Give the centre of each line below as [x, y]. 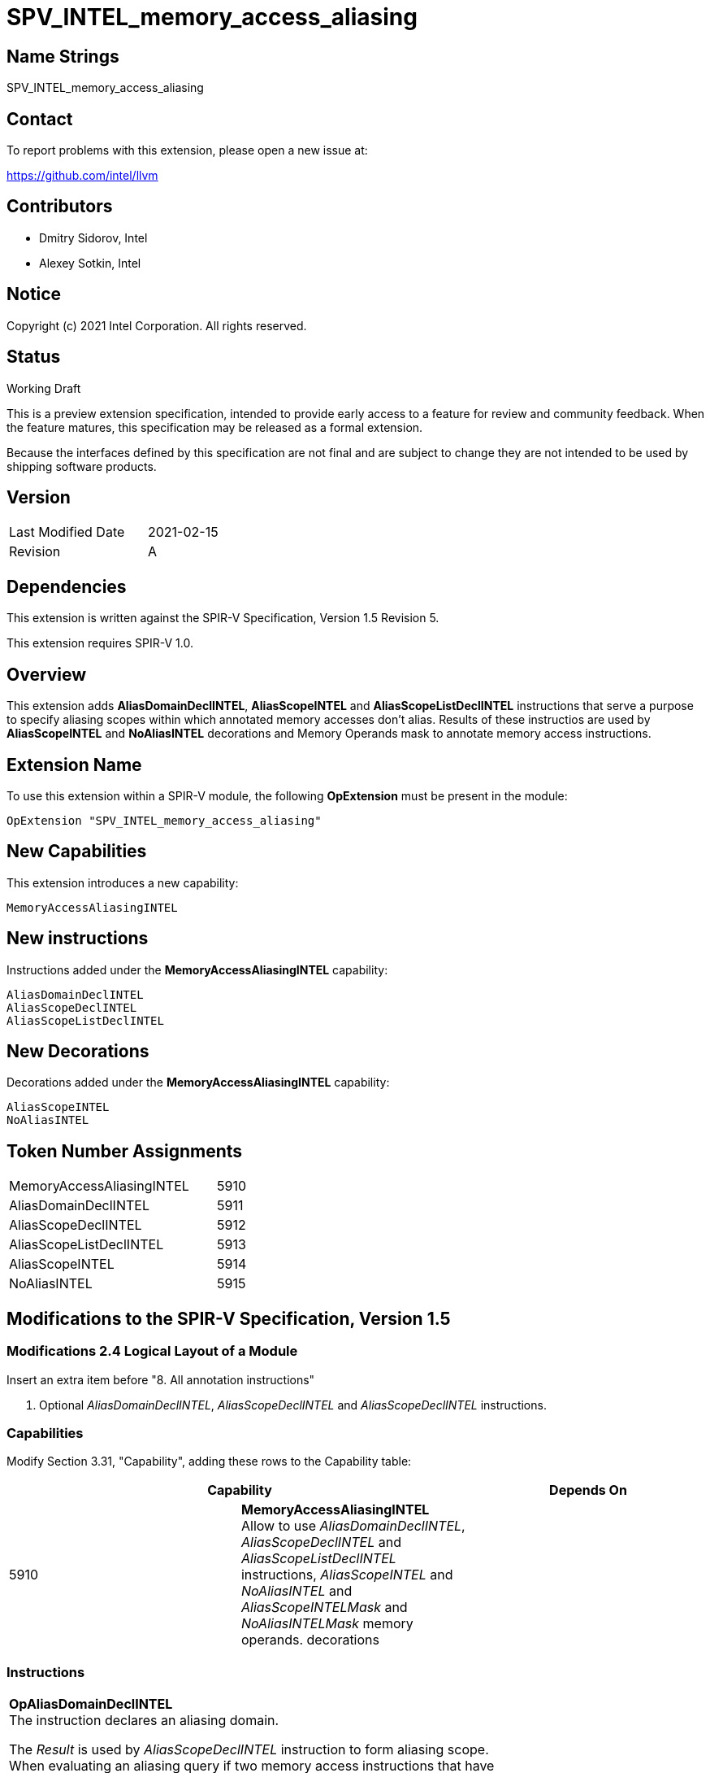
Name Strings [63, 56]
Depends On [588, 1490]
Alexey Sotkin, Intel [90, 263]
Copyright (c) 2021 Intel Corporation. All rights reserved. [157, 325]
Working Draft [44, 388]
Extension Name [74, 765]
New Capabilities [77, 852]
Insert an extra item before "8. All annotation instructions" [161, 1379]
